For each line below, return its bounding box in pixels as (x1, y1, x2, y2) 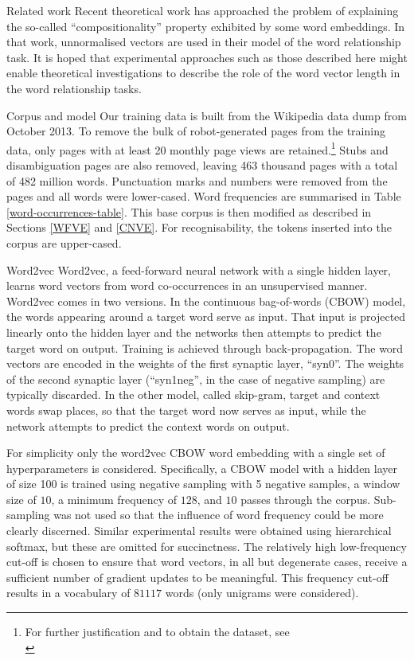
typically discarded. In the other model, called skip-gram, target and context (6, 386, 381, 403)
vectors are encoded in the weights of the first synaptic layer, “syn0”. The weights (6, 355, 404, 372)
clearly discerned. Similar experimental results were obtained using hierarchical (6, 522, 392, 539)
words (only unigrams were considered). (165, 584, 359, 601)
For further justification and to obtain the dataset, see (25, 623, 290, 640)
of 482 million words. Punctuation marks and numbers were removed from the (6, 172, 388, 189)
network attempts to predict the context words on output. (6, 417, 290, 434)
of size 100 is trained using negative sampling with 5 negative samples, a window (6, 475, 400, 492)
